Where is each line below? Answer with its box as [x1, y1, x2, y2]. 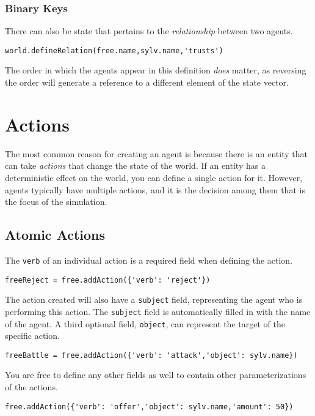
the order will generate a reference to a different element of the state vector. [5, 76, 289, 89]
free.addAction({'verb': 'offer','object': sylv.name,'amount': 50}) [5, 402, 294, 411]
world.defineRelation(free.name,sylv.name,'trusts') [5, 46, 223, 55]
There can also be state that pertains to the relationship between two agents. [5, 24, 293, 37]
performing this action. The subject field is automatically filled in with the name [5, 305, 311, 318]
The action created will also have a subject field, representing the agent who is [5, 293, 303, 306]
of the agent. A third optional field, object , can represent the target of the [5, 317, 285, 330]
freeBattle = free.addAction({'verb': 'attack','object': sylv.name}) [5, 351, 298, 360]
